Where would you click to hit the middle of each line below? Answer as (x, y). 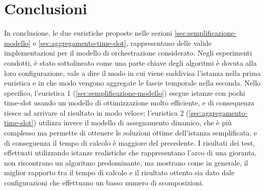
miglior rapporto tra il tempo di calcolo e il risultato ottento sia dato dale (119, 172)
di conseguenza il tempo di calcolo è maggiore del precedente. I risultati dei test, (130, 142)
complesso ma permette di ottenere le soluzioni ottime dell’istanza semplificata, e (131, 133)
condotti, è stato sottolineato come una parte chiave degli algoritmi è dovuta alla (130, 62)
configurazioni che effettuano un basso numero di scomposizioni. (104, 183)
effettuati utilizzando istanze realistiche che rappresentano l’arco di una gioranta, (130, 153)
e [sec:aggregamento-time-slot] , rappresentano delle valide (122, 43)
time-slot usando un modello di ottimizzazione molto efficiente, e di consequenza (129, 103)
